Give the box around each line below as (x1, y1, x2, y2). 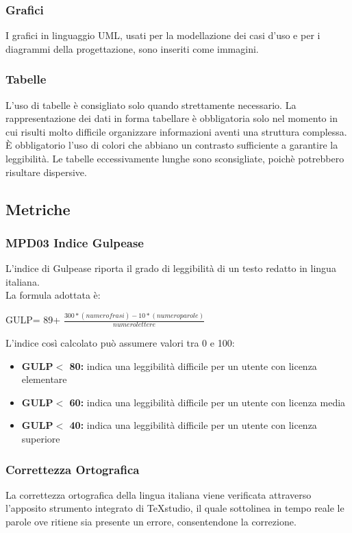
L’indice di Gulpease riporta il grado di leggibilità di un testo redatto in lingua (5, 261, 336, 275)
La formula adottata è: (5, 288, 101, 302)
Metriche (5, 198, 71, 219)
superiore (21, 432, 60, 446)
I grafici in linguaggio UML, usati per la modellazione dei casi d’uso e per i (5, 28, 320, 42)
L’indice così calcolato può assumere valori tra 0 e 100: (5, 336, 235, 350)
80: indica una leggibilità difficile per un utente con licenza (69, 358, 317, 373)
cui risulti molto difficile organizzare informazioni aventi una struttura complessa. (5, 124, 347, 138)
